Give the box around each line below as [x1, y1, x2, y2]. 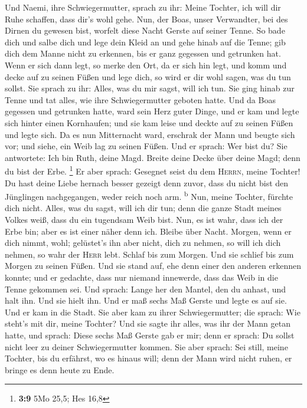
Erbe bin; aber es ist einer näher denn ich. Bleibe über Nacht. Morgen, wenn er [5, 225, 292, 237]
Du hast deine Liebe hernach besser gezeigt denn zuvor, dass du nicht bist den [5, 176, 289, 189]
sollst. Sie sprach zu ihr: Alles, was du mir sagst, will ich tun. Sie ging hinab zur [5, 82, 295, 94]
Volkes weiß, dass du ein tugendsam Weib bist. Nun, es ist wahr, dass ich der [5, 213, 283, 225]
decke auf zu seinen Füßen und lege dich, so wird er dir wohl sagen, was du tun [5, 70, 291, 83]
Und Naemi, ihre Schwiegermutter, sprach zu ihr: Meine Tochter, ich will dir [5, 1, 281, 13]
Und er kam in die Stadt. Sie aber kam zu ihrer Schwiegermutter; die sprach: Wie [5, 305, 301, 318]
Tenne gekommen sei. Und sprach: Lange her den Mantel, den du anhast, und [5, 282, 286, 295]
